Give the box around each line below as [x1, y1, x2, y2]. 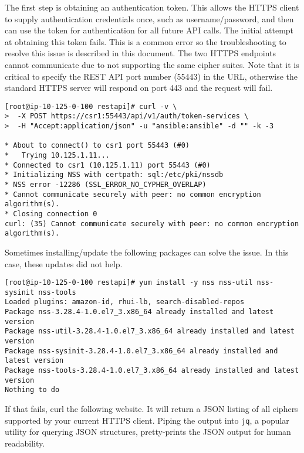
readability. [5, 437, 45, 449]
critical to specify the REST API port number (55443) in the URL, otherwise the [5, 70, 298, 82]
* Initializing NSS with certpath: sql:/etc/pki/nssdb [5, 171, 224, 179]
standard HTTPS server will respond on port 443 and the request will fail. [5, 81, 273, 94]
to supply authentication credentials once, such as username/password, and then [5, 12, 294, 25]
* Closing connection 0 [5, 209, 97, 218]
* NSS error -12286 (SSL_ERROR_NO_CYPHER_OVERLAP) [5, 180, 207, 189]
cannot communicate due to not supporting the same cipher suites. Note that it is [5, 58, 299, 70]
